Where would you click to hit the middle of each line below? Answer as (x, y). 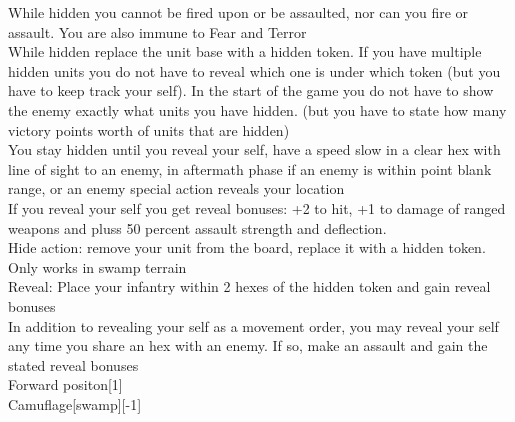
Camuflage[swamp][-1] (75, 403)
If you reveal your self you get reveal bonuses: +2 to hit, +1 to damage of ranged (257, 207)
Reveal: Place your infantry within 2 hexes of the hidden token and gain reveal (249, 286)
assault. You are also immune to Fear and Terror (157, 31)
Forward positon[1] (65, 384)
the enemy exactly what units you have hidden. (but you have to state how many (257, 109)
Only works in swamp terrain (97, 266)
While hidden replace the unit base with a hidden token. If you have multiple (245, 51)
